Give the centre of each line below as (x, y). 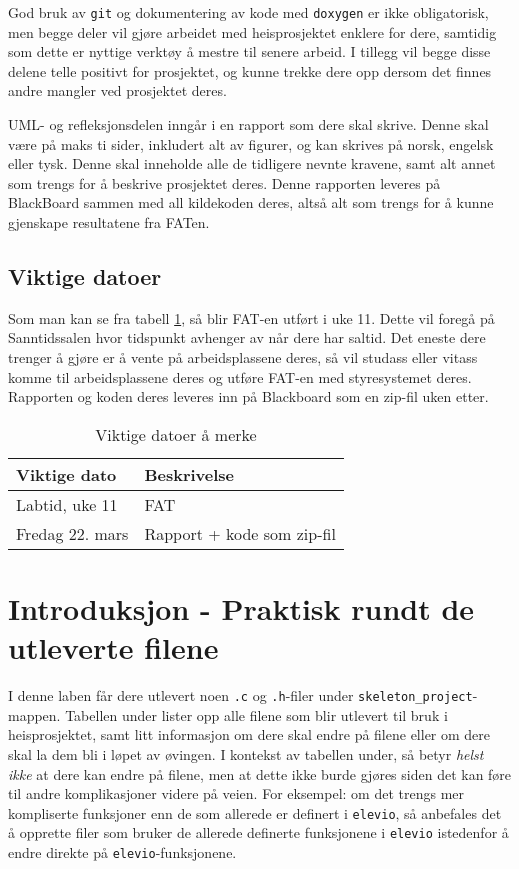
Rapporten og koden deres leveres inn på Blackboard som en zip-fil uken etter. (248, 396)
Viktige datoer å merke (176, 434)
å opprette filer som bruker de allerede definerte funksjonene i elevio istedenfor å (258, 832)
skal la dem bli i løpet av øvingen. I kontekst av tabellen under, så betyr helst (246, 753)
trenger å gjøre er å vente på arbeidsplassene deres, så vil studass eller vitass (243, 356)
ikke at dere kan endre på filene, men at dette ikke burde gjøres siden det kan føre (260, 773)
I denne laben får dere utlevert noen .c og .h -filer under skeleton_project (240, 695)
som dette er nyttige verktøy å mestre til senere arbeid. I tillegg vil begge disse (249, 51)
